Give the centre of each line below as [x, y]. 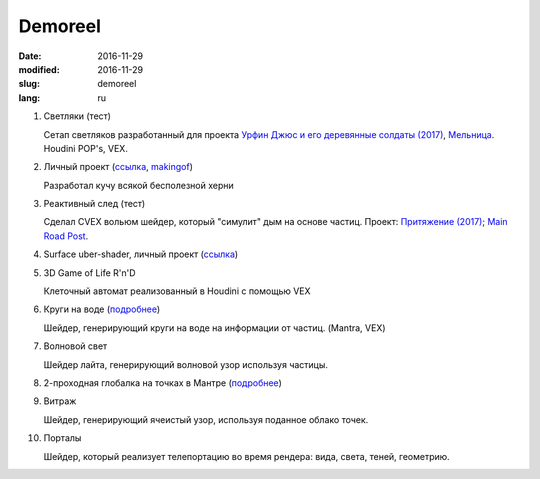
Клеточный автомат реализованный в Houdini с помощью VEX [177, 291]
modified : [39, 69]
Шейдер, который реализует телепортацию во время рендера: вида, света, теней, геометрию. [246, 456]
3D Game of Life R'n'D [89, 272]
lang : [29, 97]
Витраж [60, 401]
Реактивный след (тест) [94, 204]
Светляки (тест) [77, 116]
